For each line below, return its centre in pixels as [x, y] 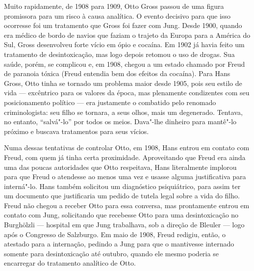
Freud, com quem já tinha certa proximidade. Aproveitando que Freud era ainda [125, 157]
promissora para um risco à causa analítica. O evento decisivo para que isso [117, 15]
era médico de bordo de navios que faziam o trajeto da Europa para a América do [127, 35]
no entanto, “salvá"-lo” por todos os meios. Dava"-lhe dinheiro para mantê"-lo [120, 122]
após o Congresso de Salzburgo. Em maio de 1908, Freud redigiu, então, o [115, 234]
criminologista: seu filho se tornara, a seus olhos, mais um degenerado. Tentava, [123, 112]
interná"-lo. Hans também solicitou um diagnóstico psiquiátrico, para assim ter [122, 186]
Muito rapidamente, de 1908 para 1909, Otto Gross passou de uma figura [114, 6]
